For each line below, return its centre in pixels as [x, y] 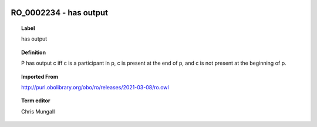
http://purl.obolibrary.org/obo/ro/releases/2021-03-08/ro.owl [95, 87]
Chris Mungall [38, 111]
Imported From [40, 76]
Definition [34, 52]
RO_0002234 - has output [60, 13]
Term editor [36, 101]
